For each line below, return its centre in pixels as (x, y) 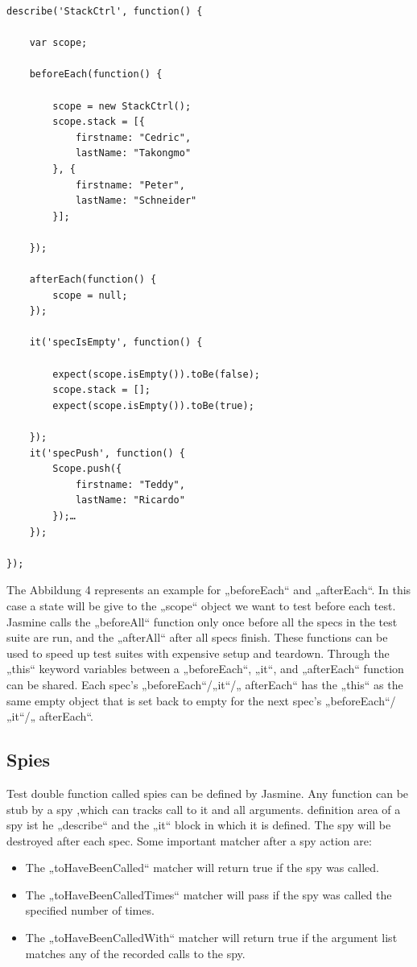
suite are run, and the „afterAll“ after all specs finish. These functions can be (197, 637)
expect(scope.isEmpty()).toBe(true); (153, 405)
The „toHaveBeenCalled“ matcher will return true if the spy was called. (202, 868)
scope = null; (90, 295)
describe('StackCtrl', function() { (105, 11)
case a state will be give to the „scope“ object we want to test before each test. (201, 605)
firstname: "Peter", (130, 185)
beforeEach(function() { (96, 74)
